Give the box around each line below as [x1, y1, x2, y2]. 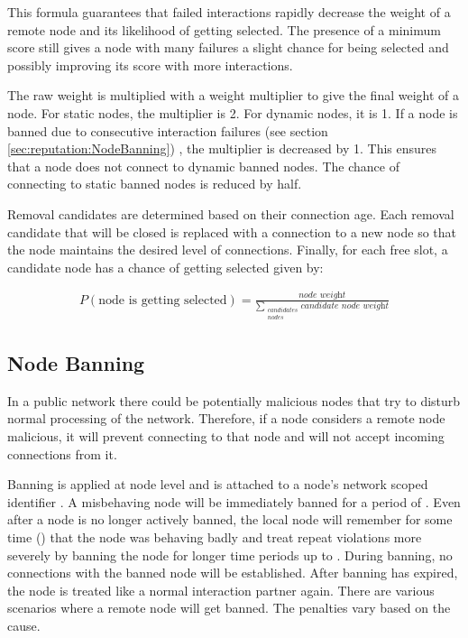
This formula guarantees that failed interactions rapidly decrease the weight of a [7, 3, 451, 21]
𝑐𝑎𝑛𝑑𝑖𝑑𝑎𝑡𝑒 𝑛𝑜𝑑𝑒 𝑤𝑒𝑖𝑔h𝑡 [300, 301, 390, 310]
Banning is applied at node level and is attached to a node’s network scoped [7, 475, 428, 494]
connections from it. [7, 444, 117, 463]
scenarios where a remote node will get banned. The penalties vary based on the [7, 598, 451, 617]
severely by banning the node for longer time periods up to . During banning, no [7, 545, 453, 564]
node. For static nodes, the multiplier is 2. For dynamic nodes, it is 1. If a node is [7, 103, 458, 122]
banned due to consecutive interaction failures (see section [7, 121, 328, 140]
